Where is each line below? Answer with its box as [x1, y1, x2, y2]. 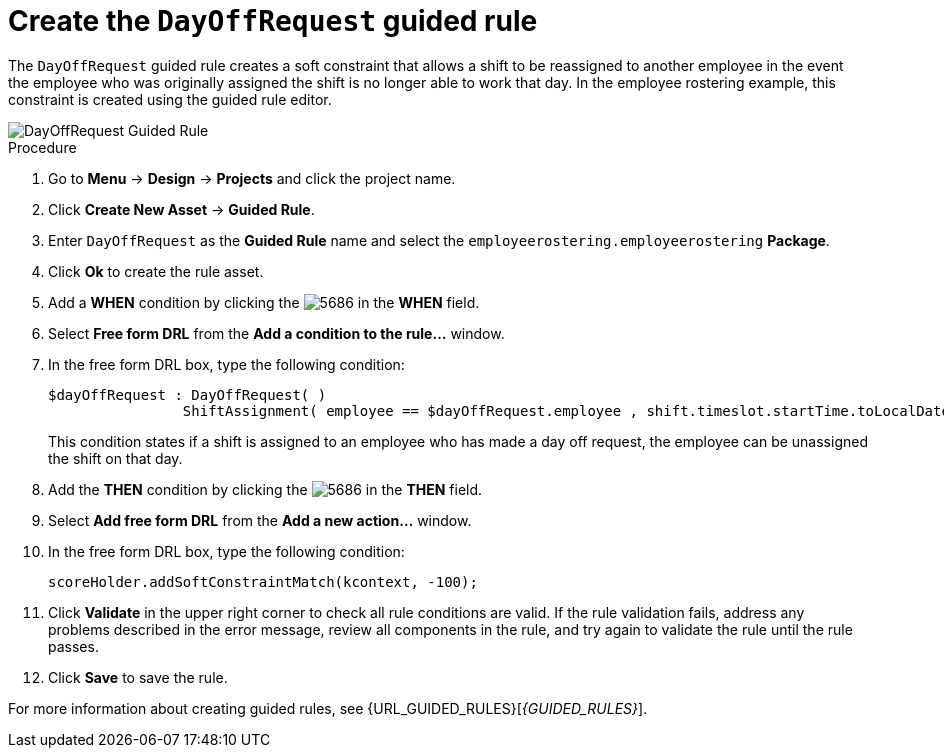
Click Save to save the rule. [48, 668, 228, 686]
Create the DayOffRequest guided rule [8, 4, 538, 38]
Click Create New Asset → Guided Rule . [48, 200, 315, 218]
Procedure [8, 138, 77, 156]
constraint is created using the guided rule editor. [8, 90, 332, 108]
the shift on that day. [48, 449, 183, 467]
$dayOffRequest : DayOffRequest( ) [48, 386, 327, 403]
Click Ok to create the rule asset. [48, 262, 264, 280]
